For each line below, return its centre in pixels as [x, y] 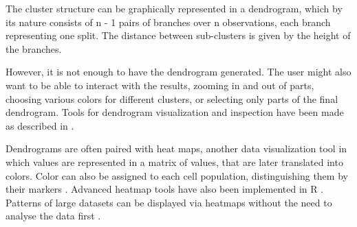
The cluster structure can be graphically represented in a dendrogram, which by [174, 8]
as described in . [40, 125]
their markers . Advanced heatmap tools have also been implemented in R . [165, 189]
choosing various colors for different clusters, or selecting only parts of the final [172, 98]
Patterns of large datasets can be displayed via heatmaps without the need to [169, 202]
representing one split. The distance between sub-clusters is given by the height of [178, 35]
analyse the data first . [53, 216]
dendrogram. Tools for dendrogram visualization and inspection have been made [175, 112]
